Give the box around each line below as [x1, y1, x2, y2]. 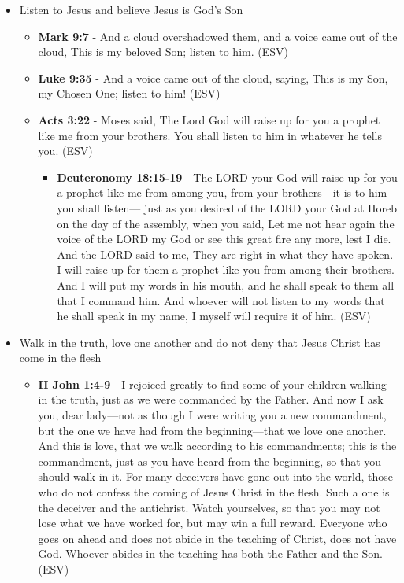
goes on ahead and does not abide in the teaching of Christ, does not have [38, 529, 397, 546]
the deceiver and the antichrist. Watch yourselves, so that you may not [38, 499, 380, 515]
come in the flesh [19, 349, 102, 366]
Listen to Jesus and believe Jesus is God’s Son [19, 2, 243, 17]
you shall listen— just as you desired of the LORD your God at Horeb [57, 199, 398, 216]
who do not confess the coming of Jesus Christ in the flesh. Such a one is [38, 484, 390, 500]
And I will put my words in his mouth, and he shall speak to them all [57, 276, 395, 293]
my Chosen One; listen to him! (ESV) [38, 85, 221, 101]
